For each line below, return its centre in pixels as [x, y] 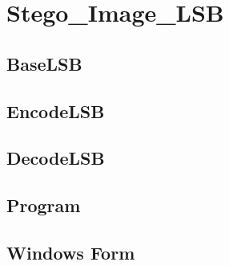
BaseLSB [44, 63]
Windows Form [71, 252]
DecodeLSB [56, 158]
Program [44, 205]
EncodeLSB [56, 110]
